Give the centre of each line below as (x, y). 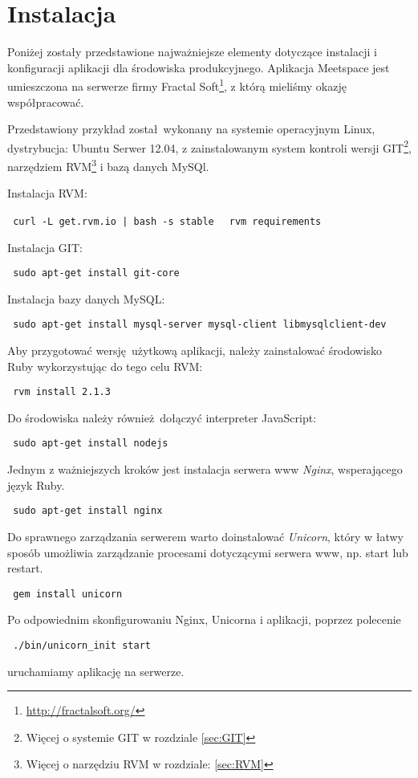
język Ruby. (36, 485)
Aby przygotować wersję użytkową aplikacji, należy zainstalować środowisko (195, 350)
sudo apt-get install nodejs (91, 444)
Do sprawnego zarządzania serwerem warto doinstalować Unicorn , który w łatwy (205, 536)
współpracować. (46, 102)
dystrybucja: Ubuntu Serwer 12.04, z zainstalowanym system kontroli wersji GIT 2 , (209, 146)
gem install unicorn (68, 594)
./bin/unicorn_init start (82, 645)
